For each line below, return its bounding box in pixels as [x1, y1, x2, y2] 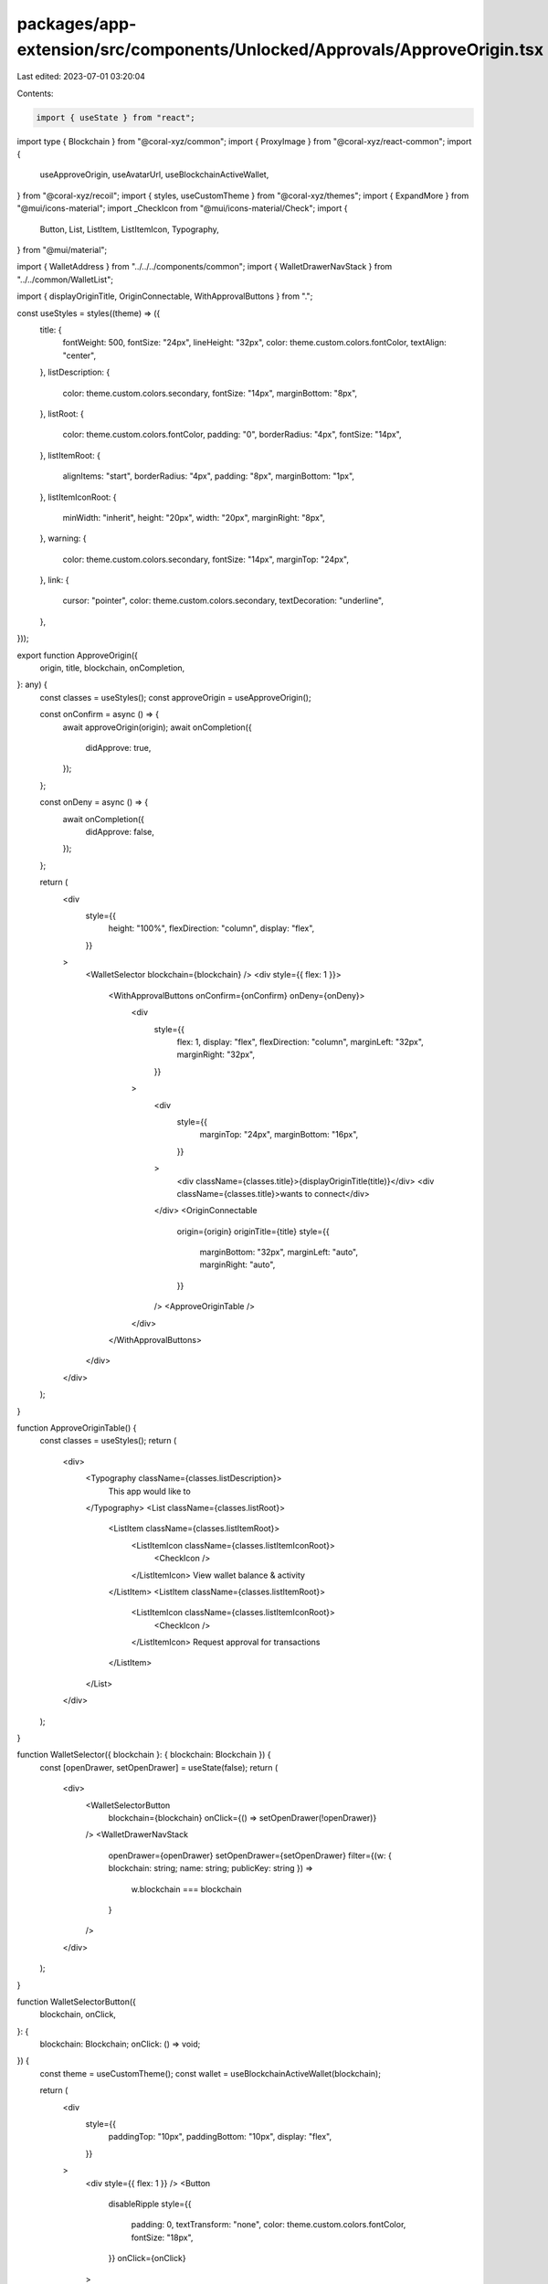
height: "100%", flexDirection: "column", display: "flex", [108, 923, 315, 934]
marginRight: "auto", [199, 1259, 276, 1270]
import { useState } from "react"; [36, 112, 195, 122]
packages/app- [16, 14, 137, 34]
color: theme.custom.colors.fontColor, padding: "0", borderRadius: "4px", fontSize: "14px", [62, 429, 402, 440]
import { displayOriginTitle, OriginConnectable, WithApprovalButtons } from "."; [16, 291, 313, 301]
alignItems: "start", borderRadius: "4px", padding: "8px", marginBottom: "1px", [62, 471, 355, 481]
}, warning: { [39, 533, 87, 544]
